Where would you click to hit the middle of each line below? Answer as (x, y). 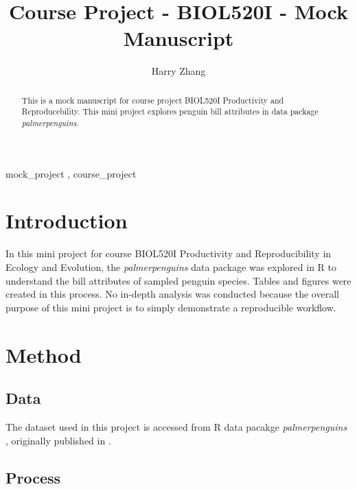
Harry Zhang (178, 71)
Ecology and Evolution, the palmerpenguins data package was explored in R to (171, 266)
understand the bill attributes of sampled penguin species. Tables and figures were (178, 280)
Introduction (67, 220)
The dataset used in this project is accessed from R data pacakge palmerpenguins (176, 426)
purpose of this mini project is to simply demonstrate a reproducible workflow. (171, 307)
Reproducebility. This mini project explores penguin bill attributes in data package (170, 111)
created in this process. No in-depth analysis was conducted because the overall (172, 294)
